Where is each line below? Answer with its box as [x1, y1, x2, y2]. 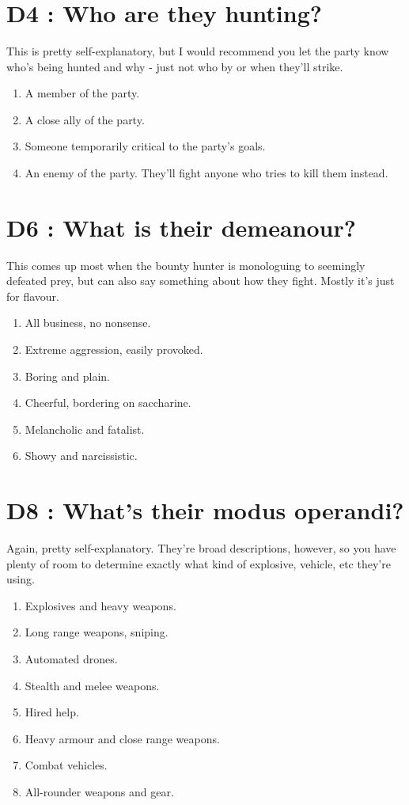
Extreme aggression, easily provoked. [25, 341, 203, 357]
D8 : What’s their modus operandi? [6, 494, 404, 526]
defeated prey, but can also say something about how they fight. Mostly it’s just [6, 272, 395, 289]
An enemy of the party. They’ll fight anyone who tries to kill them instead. [25, 164, 388, 180]
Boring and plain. [25, 367, 111, 384]
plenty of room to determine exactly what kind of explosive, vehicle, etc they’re [6, 555, 391, 571]
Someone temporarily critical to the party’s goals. [25, 138, 266, 154]
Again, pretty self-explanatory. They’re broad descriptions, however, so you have [6, 540, 396, 556]
